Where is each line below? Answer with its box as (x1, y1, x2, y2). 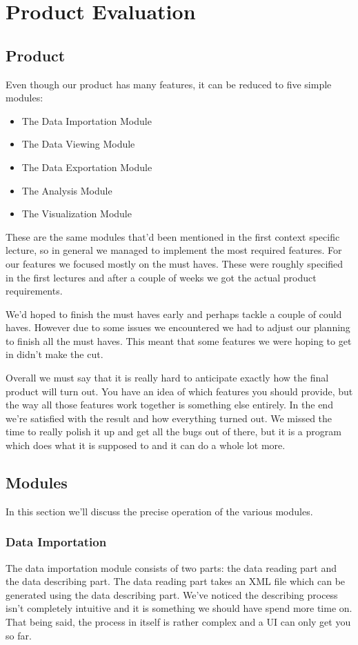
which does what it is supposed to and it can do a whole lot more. (6, 438, 286, 453)
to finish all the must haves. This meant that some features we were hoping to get (6, 333, 352, 348)
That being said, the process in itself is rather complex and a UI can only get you (6, 615, 351, 629)
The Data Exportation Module (21, 159, 152, 174)
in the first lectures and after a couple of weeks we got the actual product (6, 270, 317, 284)
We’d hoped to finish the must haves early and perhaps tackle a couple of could (6, 306, 342, 321)
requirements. (6, 284, 63, 298)
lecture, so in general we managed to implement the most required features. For (6, 243, 342, 257)
